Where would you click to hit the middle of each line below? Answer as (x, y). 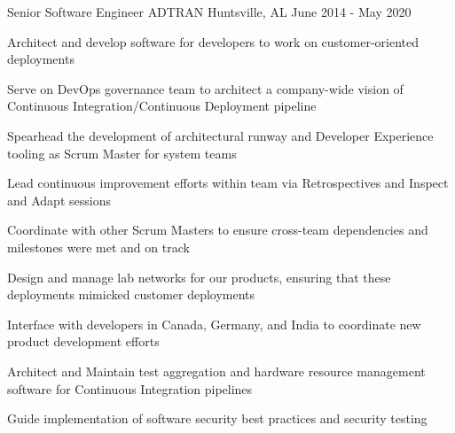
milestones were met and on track (98, 247)
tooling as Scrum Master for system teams (122, 153)
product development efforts (83, 341)
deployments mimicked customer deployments (131, 294)
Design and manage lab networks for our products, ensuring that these (199, 277)
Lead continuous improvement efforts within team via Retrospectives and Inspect (228, 183)
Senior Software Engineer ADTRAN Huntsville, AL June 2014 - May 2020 (209, 12)
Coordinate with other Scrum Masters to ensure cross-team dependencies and (218, 230)
